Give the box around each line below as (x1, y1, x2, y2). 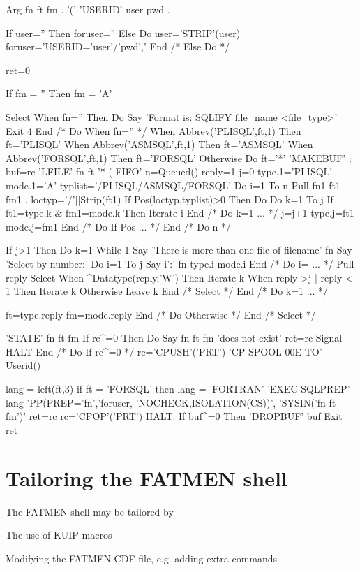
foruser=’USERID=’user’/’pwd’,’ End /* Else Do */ (6, 39, 230, 54)
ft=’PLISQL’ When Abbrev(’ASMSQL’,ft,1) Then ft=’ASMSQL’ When (6, 137, 313, 152)
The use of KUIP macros (6, 527, 112, 542)
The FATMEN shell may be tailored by (6, 504, 174, 518)
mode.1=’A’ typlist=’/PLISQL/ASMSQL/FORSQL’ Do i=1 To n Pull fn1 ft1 (6, 177, 340, 192)
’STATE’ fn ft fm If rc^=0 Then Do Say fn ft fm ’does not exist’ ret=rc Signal (6, 330, 343, 345)
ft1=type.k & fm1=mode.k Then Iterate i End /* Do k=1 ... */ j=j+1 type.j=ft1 (6, 205, 354, 220)
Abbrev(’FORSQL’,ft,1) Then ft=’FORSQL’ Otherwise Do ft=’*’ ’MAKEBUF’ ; (6, 150, 352, 165)
